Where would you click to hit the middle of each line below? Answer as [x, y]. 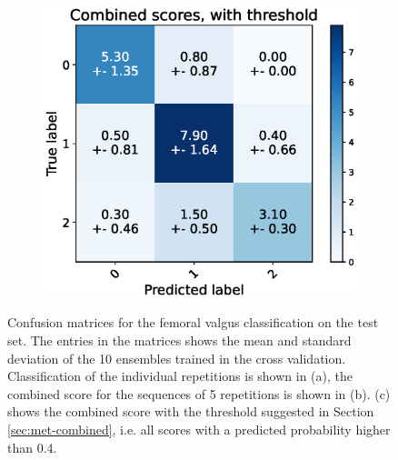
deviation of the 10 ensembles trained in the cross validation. [177, 358]
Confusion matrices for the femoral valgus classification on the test [193, 322]
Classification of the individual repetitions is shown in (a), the [180, 376]
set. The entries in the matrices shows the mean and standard [179, 340]
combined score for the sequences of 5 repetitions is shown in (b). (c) [199, 393]
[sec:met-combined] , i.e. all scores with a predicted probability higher [199, 429]
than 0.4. [32, 447]
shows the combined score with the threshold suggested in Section [191, 411]
